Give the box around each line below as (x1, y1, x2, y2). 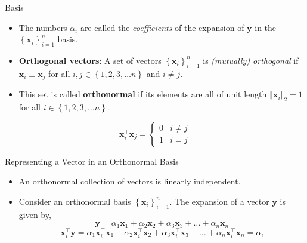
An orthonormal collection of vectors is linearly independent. (18, 175, 241, 187)
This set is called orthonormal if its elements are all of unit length (18, 88, 267, 100)
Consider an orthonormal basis (18, 195, 131, 207)
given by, (18, 208, 51, 220)
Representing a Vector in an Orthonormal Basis (5, 155, 179, 167)
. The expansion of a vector (169, 195, 269, 207)
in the (255, 21, 277, 33)
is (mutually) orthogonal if (203, 54, 299, 66)
